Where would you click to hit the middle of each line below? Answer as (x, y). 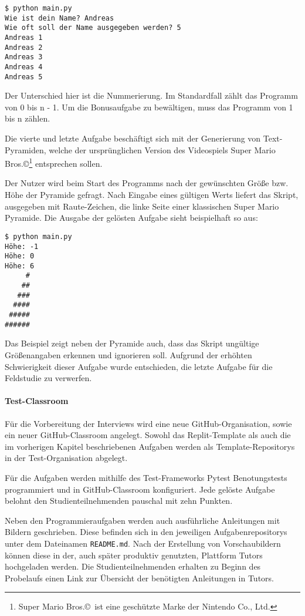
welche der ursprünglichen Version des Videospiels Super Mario (162, 149)
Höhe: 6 (20, 266)
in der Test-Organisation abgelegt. (66, 458)
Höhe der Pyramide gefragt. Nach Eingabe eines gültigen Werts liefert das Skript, (152, 195)
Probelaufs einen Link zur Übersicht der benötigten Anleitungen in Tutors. (139, 578)
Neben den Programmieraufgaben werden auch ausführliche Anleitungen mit (143, 520)
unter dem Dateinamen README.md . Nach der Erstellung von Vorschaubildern (143, 543)
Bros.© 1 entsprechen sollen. (54, 162)
